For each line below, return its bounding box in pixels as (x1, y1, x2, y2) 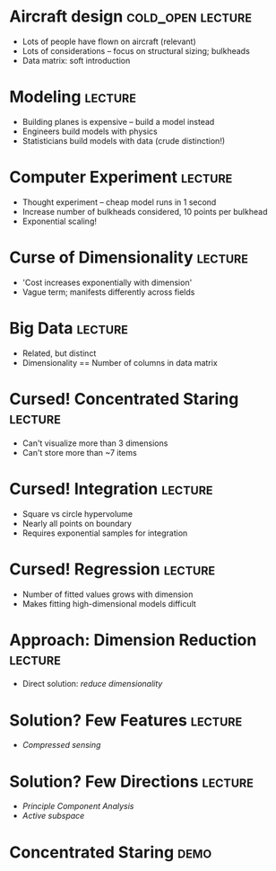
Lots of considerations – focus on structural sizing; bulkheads (22, 45, 251, 56)
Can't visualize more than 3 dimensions (22, 438, 168, 449)
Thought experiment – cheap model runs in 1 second (22, 196, 217, 208)
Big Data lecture (9, 317, 128, 338)
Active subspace (22, 811, 85, 822)
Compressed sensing (22, 740, 101, 751)
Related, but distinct (22, 348, 97, 359)
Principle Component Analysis (22, 801, 134, 812)
